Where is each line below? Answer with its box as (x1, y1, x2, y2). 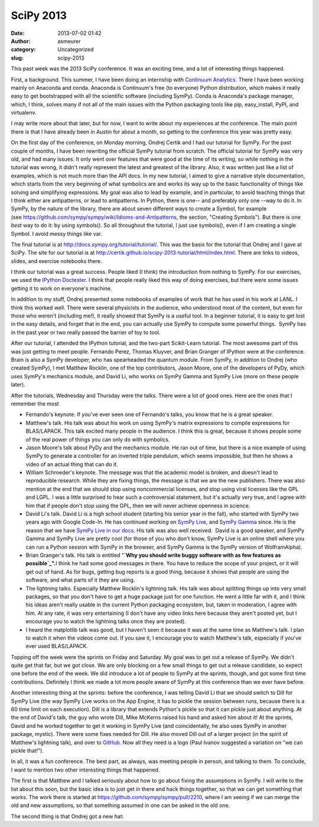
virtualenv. (11, 109, 37, 116)
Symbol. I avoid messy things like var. (11, 230, 103, 237)
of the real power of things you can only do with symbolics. (25, 436, 170, 443)
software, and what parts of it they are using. (25, 576, 135, 583)
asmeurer (57, 37, 81, 44)
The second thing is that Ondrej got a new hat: (11, 813, 124, 820)
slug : (11, 54, 24, 61)
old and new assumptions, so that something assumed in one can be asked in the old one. (11, 802, 230, 809)
